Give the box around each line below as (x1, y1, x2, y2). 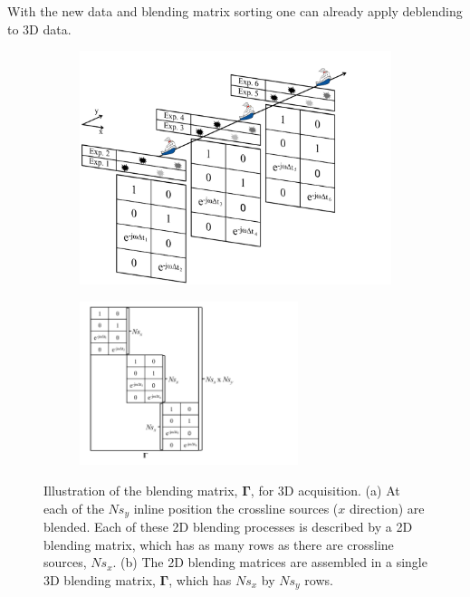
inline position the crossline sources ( (133, 498, 339, 517)
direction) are (349, 498, 425, 517)
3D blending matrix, (43, 570, 156, 589)
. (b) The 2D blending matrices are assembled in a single (112, 553, 427, 572)
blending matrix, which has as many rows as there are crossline (43, 534, 394, 554)
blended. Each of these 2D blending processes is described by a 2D (43, 517, 413, 536)
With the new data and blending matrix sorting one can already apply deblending (7, 2, 463, 20)
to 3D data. (7, 19, 72, 38)
